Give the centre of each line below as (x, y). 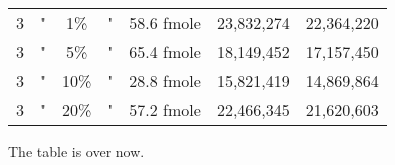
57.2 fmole (165, 109)
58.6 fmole (165, 22)
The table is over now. (76, 151)
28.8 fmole (165, 80)
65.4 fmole (165, 51)
